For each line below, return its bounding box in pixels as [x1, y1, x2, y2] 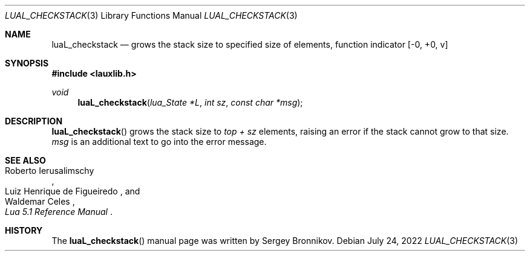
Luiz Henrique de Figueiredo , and [5, 186, 140, 196]
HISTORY [5, 225, 43, 235]
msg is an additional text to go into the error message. [51, 136, 267, 147]
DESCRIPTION [5, 116, 63, 126]
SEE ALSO [5, 155, 46, 165]
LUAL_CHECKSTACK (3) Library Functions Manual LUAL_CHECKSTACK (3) [5, 10, 298, 21]
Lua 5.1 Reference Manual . [5, 206, 113, 217]
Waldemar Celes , [5, 196, 75, 206]
